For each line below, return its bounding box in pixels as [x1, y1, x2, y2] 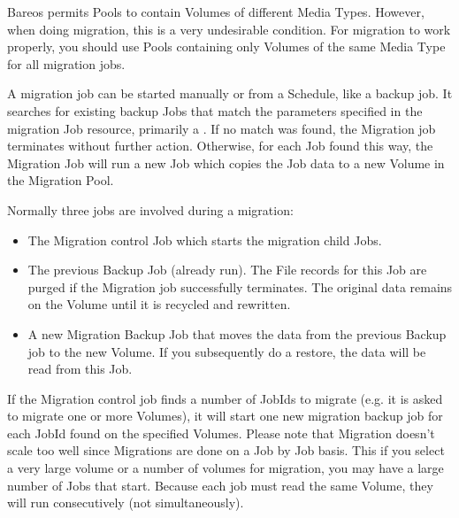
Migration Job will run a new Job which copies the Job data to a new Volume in [7, 153, 445, 172]
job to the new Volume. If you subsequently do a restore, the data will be [27, 342, 426, 360]
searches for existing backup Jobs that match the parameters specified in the [7, 101, 423, 120]
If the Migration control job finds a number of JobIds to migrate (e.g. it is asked [7, 389, 443, 407]
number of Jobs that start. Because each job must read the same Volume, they [7, 475, 433, 494]
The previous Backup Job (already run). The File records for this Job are [27, 260, 427, 279]
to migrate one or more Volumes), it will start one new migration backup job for [7, 406, 443, 425]
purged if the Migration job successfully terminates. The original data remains [27, 277, 453, 296]
